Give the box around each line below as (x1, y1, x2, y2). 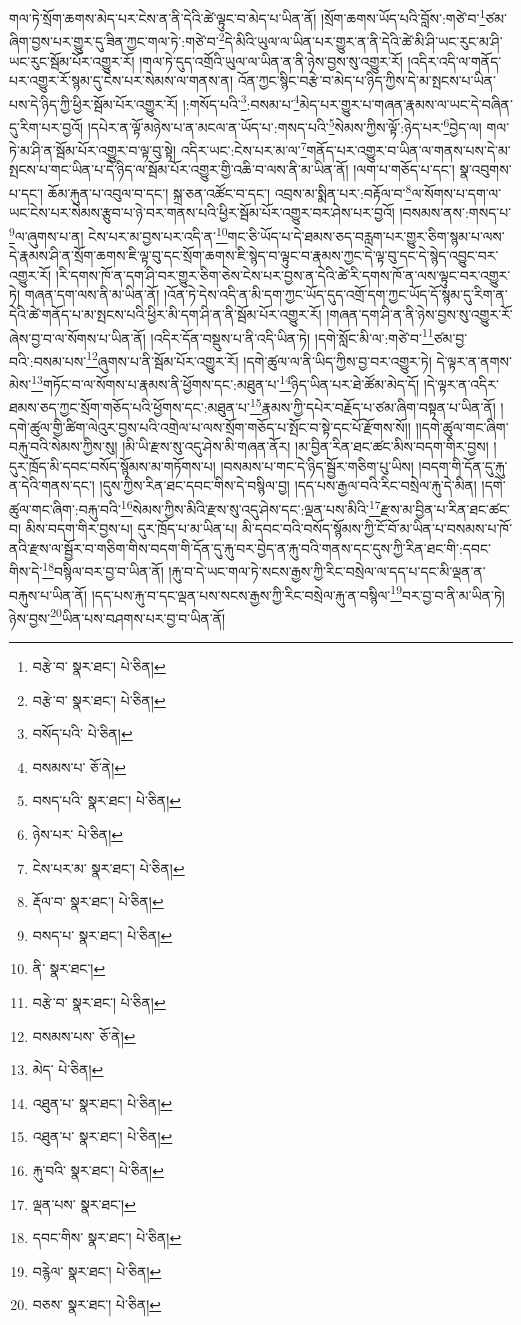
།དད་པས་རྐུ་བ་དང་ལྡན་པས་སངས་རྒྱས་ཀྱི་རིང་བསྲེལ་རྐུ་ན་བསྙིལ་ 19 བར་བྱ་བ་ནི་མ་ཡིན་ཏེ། (91, 581, 505, 605)
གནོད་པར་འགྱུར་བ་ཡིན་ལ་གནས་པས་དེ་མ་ (306, 139, 511, 160)
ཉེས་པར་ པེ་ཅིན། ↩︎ (32, 824, 123, 845)
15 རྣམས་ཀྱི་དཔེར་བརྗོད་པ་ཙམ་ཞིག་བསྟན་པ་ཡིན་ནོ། (250, 394, 496, 417)
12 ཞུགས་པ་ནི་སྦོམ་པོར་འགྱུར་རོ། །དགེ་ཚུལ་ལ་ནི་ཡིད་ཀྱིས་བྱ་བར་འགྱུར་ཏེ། (86, 347, 432, 371)
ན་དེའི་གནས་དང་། (9, 475, 95, 496)
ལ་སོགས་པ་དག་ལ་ (411, 182, 502, 203)
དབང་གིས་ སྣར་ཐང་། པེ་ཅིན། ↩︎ (32, 1227, 182, 1248)
